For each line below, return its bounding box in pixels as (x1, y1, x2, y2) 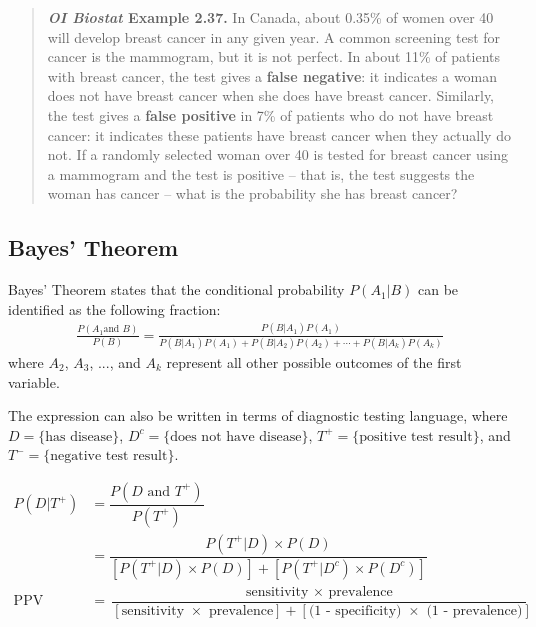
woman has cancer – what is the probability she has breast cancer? (47, 183, 458, 204)
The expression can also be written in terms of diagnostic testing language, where (8, 405, 508, 426)
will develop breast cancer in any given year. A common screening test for (47, 26, 501, 47)
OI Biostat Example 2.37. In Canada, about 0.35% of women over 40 (47, 7, 494, 27)
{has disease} (38, 429, 120, 444)
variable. (8, 371, 60, 392)
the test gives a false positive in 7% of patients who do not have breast (47, 104, 494, 125)
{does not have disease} (163, 429, 309, 444)
